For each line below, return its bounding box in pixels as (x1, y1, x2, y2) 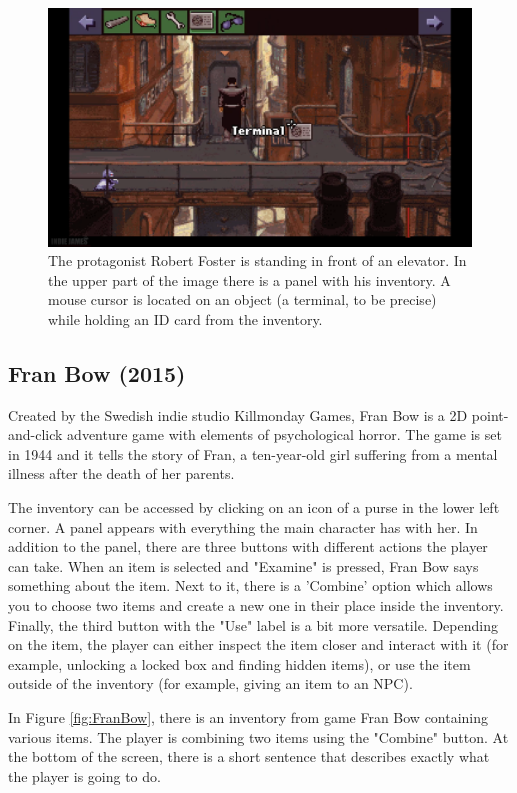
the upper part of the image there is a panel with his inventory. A (48, 269, 451, 290)
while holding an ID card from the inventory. (48, 308, 323, 329)
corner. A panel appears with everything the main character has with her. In (8, 516, 478, 537)
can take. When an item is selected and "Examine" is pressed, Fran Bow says (8, 555, 479, 576)
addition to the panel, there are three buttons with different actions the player (8, 536, 488, 557)
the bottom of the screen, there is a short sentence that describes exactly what (8, 746, 490, 767)
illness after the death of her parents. (8, 463, 235, 484)
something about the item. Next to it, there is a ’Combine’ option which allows (8, 575, 493, 596)
